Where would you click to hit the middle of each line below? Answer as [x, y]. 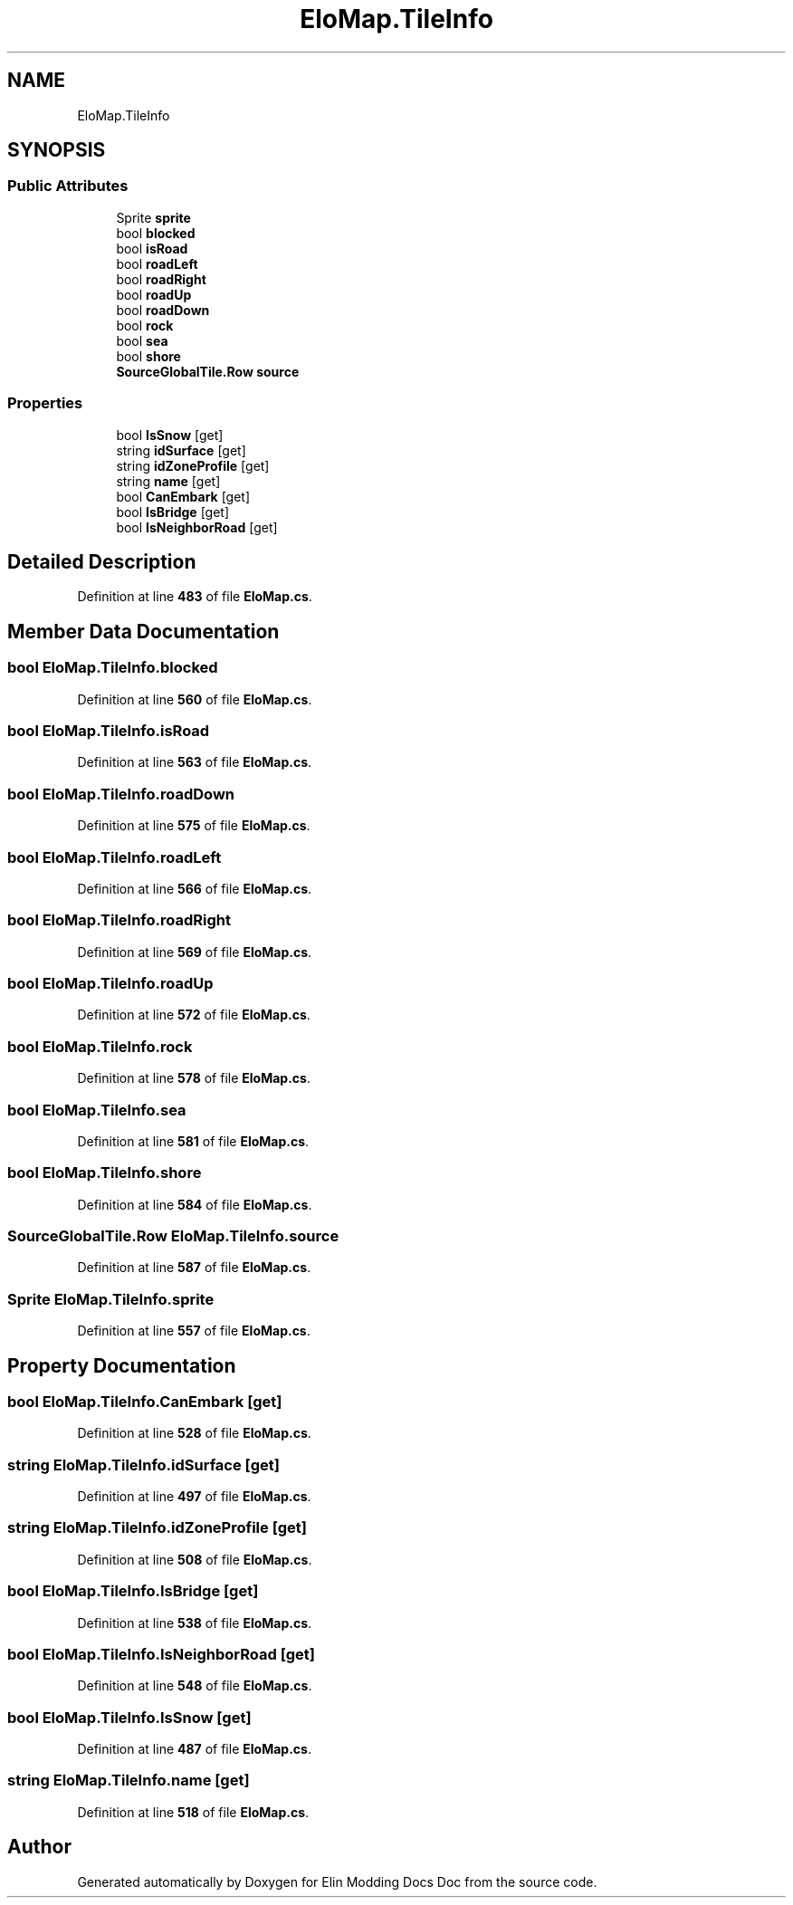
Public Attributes [68, 186]
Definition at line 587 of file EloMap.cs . [194, 1268]
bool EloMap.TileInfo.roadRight [119, 920]
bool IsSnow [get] [170, 435]
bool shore [148, 356]
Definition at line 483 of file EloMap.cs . [195, 597]
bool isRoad [152, 248]
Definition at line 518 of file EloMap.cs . [193, 1812]
